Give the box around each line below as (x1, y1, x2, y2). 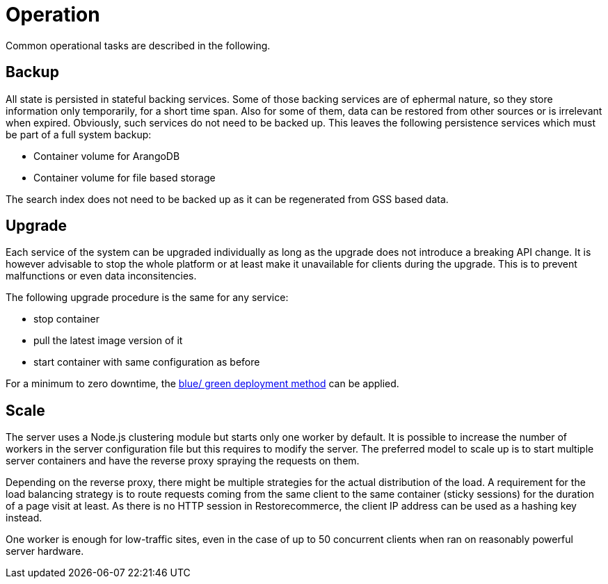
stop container (33, 313, 100, 325)
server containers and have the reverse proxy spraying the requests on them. (6, 455, 360, 467)
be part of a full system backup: (6, 128, 152, 140)
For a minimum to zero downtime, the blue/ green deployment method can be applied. (6, 378, 399, 390)
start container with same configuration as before (33, 356, 260, 368)
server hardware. (6, 545, 84, 558)
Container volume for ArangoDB (33, 149, 180, 162)
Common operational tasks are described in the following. (6, 39, 271, 51)
